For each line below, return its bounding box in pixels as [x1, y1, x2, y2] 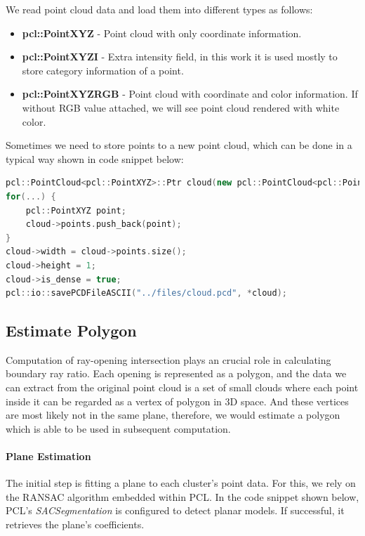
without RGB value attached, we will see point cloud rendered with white [22, 100, 340, 115]
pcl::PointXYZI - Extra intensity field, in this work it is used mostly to [22, 49, 338, 64]
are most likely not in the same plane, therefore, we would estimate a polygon [6, 407, 340, 422]
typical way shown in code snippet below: [6, 151, 184, 166]
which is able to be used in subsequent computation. [6, 421, 231, 436]
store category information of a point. [22, 63, 184, 77]
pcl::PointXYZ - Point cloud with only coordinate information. [22, 25, 302, 40]
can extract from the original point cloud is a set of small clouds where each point [6, 380, 359, 395]
